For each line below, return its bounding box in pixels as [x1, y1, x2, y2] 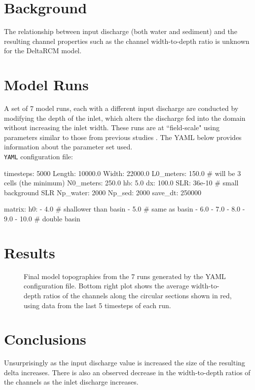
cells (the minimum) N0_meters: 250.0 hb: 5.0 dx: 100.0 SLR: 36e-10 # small [4, 177, 239, 188]
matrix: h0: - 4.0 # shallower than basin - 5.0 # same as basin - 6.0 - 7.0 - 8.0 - [4, 204, 245, 214]
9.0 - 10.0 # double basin [4, 213, 80, 224]
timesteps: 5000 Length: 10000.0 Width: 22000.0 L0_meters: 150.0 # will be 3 [4, 168, 241, 178]
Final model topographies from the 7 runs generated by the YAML [24, 271, 226, 281]
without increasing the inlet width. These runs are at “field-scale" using [4, 122, 220, 133]
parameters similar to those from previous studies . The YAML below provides [4, 132, 242, 142]
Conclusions [4, 329, 86, 349]
